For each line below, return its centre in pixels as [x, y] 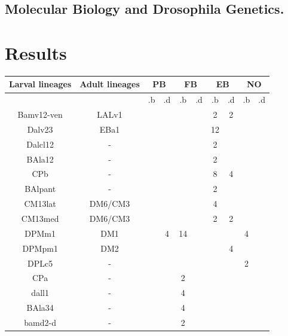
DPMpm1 [40, 248]
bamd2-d [40, 322]
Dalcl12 [40, 144]
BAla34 [40, 308]
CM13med [40, 218]
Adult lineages [110, 84]
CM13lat [40, 204]
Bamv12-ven [40, 114]
